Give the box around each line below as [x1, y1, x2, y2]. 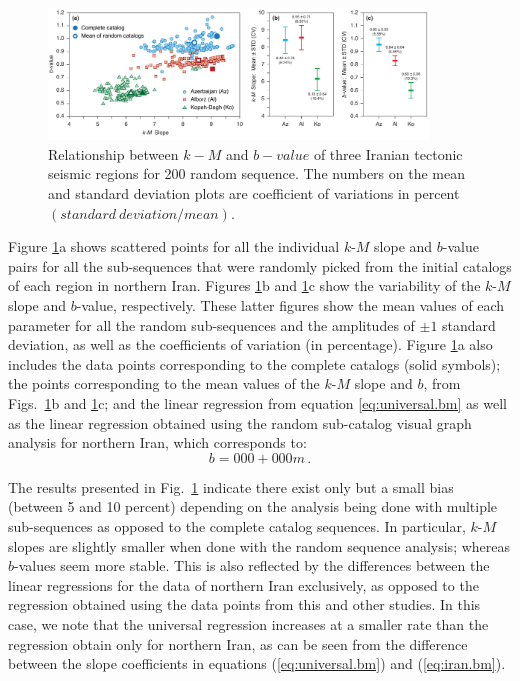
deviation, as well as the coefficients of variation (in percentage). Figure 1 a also [8, 334, 493, 355]
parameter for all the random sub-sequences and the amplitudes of [8, 314, 415, 335]
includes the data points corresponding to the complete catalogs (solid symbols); [8, 353, 501, 374]
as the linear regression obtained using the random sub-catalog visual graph [8, 412, 472, 433]
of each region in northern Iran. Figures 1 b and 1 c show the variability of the [8, 275, 481, 296]
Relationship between [48, 143, 179, 164]
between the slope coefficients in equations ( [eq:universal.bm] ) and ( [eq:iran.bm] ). [8, 653, 506, 674]
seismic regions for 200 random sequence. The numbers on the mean [48, 163, 465, 184]
